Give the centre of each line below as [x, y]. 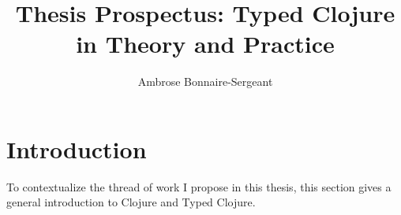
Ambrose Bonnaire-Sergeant [205, 82]
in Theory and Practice [205, 44]
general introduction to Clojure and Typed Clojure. [131, 202]
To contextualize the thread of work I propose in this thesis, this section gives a [199, 186]
